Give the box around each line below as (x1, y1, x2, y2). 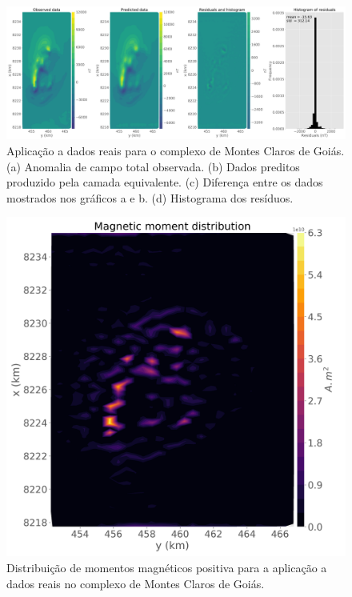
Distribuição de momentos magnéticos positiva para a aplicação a (6, 559, 327, 576)
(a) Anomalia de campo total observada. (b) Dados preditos (6, 158, 300, 174)
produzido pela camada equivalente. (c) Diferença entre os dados (6, 174, 323, 190)
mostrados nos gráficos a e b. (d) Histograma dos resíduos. (6, 189, 294, 206)
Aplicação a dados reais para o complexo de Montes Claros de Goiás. (6, 142, 345, 159)
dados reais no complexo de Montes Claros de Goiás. (6, 575, 265, 591)
